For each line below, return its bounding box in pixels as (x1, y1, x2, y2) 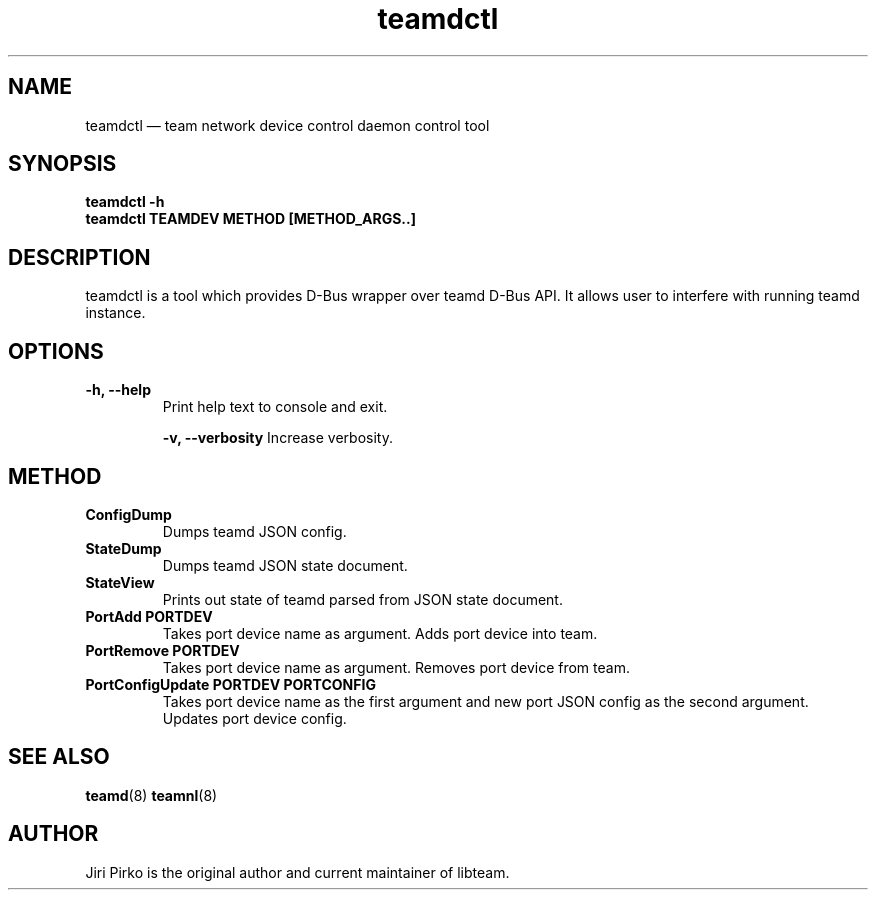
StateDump (85, 539, 162, 557)
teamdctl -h (85, 193, 165, 211)
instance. (85, 304, 146, 322)
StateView (85, 573, 155, 591)
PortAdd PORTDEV (85, 607, 213, 625)
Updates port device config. (162, 709, 347, 727)
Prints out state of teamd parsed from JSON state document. (162, 590, 563, 608)
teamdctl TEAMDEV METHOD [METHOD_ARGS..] (85, 210, 416, 228)
